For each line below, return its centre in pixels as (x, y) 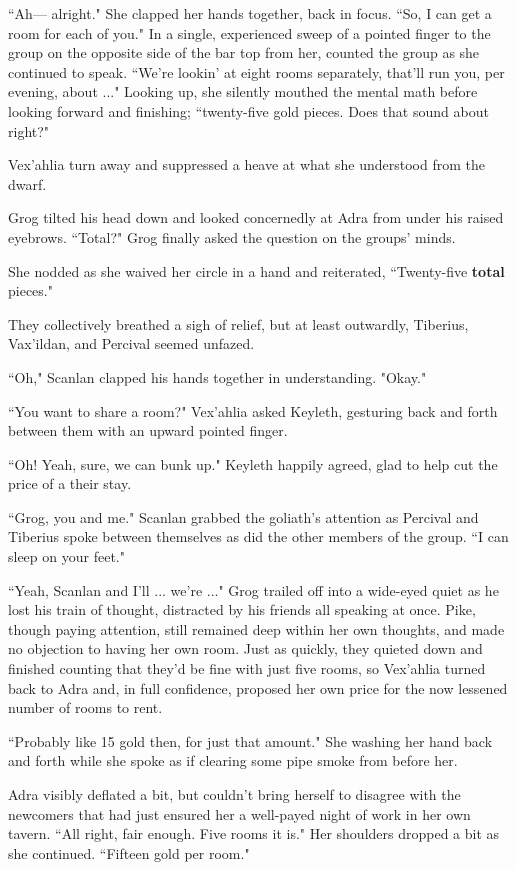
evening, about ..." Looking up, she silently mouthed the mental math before (243, 91)
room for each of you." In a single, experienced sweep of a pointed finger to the (249, 32)
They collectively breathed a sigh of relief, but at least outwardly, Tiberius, (238, 323)
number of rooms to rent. (85, 707)
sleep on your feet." (66, 556)
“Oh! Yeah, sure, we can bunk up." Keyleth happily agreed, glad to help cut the (253, 463)
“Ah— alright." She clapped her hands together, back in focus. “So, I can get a (250, 13)
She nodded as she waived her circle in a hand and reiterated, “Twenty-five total (256, 270)
